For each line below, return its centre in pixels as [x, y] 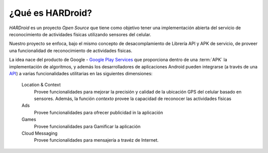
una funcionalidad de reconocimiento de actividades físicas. [71, 51]
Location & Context [41, 85]
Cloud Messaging [40, 133]
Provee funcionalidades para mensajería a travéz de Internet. [96, 140]
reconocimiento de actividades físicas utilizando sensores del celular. [80, 34]
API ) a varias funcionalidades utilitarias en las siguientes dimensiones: [81, 73]
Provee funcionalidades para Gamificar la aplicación [87, 126]
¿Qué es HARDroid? [51, 13]
